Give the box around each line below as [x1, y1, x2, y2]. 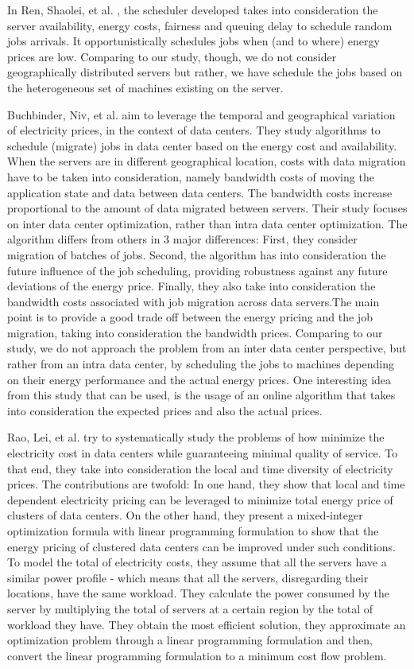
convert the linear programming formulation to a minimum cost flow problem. [7, 647, 387, 663]
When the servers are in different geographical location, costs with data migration [7, 153, 406, 169]
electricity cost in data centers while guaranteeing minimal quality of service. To [7, 445, 398, 461]
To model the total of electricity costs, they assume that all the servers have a [7, 554, 387, 570]
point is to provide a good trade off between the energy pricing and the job [7, 309, 373, 325]
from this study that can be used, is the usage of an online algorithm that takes [7, 387, 396, 403]
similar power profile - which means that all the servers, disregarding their [7, 569, 369, 585]
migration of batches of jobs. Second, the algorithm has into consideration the [7, 246, 386, 263]
